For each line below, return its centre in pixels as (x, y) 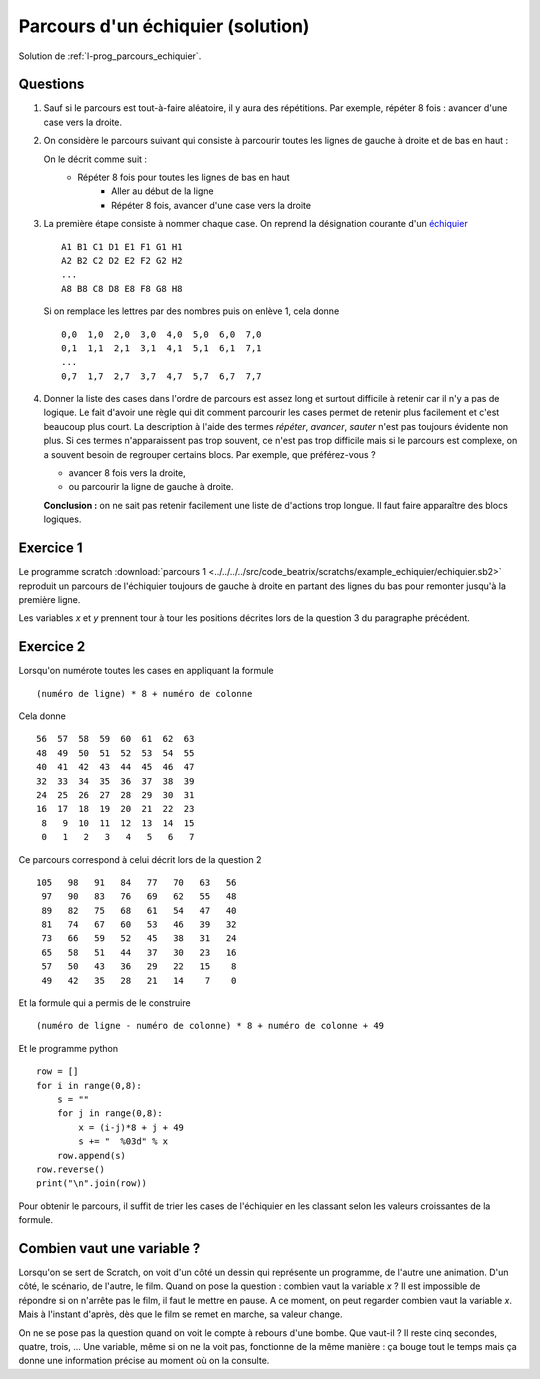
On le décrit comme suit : (95, 159)
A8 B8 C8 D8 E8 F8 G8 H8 (122, 288)
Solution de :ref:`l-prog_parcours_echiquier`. (110, 56)
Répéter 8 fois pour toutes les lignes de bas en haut (183, 177)
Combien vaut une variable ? (109, 1248)
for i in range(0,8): (89, 1085)
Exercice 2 (52, 646)
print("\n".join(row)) (92, 1183)
